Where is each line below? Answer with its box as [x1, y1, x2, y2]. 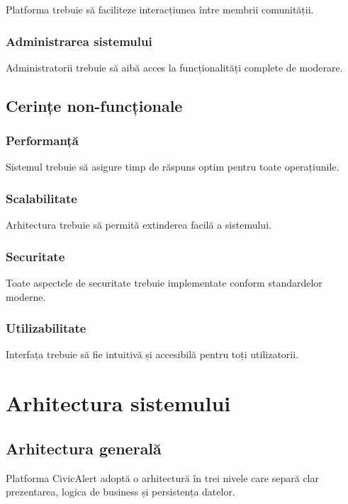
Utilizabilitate [6, 319, 86, 337]
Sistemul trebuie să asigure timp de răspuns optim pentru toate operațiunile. [6, 159, 339, 174]
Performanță [6, 132, 79, 149]
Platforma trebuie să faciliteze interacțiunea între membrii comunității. [6, 2, 314, 16]
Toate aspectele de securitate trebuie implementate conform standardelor [6, 275, 322, 290]
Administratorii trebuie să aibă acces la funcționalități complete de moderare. [6, 59, 343, 74]
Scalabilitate [6, 189, 77, 207]
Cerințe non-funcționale [6, 94, 183, 116]
